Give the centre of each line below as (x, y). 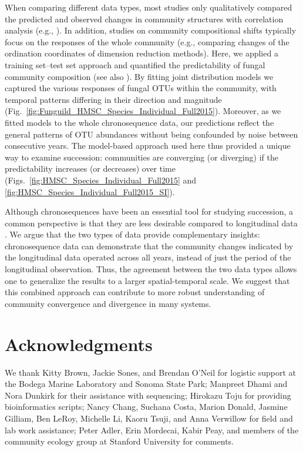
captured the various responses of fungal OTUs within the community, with (141, 88)
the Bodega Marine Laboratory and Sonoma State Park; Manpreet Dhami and (146, 384)
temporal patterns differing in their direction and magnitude (113, 99)
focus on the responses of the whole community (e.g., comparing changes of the (147, 41)
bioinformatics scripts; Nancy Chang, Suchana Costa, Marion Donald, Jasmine (146, 407)
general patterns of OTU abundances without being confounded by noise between (151, 134)
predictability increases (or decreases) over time (90, 168)
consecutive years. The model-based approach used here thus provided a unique (148, 146)
